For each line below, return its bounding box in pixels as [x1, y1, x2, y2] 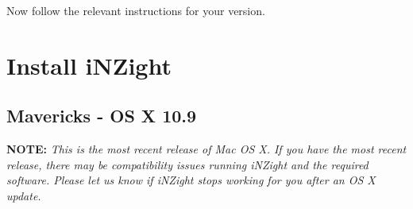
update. [6, 187, 41, 203]
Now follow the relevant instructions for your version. [6, 2, 265, 18]
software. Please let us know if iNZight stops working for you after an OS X [6, 172, 376, 188]
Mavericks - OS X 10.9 [6, 103, 197, 128]
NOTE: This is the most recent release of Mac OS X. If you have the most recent [6, 141, 407, 157]
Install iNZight [6, 48, 172, 81]
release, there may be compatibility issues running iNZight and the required [6, 156, 369, 172]
